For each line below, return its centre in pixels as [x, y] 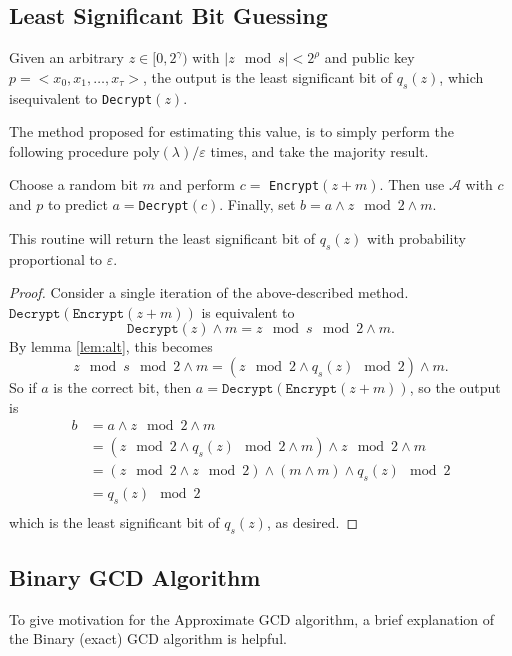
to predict [77, 204]
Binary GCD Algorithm [135, 577]
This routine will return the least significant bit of [162, 237]
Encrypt [294, 186]
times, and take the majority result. [319, 150]
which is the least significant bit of [114, 521]
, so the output [455, 386]
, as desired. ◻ [312, 521]
